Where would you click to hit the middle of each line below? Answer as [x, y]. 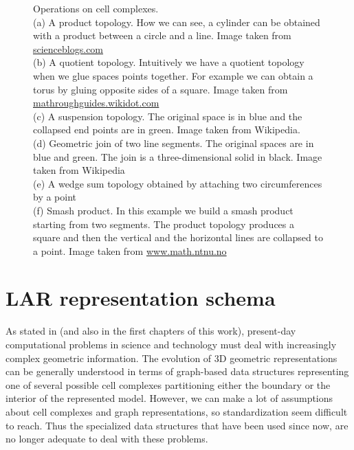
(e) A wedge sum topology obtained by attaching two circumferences [178, 183]
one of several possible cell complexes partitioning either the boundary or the [168, 384]
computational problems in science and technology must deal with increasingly [171, 344]
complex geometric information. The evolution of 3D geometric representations [172, 358]
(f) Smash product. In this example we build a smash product [163, 210]
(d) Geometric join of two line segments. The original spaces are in [174, 143]
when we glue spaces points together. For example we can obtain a [173, 75]
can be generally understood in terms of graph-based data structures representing [177, 371]
